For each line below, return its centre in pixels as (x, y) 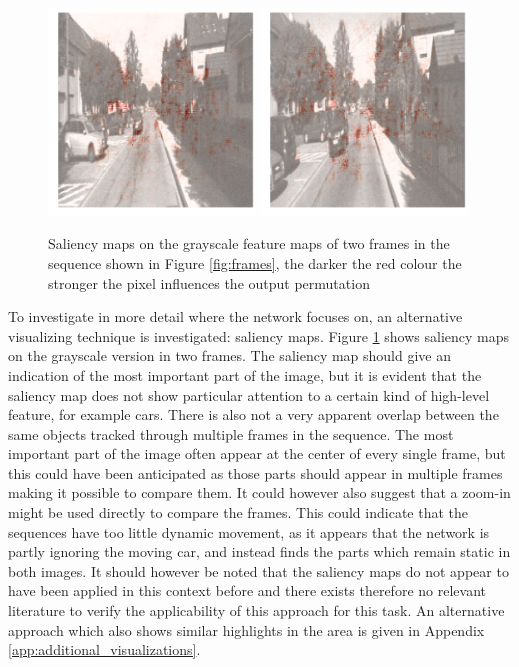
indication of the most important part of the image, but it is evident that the (245, 374)
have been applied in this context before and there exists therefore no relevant (247, 590)
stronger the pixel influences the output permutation (209, 282)
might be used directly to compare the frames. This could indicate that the (238, 512)
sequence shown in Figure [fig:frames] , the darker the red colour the (255, 262)
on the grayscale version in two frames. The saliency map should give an (230, 355)
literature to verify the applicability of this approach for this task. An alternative (256, 610)
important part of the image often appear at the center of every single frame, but (257, 453)
